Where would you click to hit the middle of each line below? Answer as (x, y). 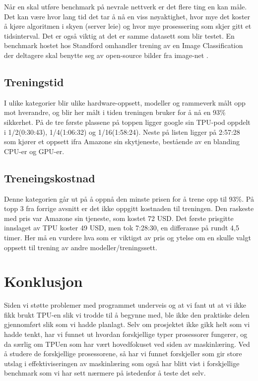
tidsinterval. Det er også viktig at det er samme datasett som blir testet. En (119, 35)
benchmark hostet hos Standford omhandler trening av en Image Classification (124, 45)
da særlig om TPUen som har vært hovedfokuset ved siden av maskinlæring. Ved (127, 344)
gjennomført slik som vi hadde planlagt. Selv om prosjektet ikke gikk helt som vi (127, 324)
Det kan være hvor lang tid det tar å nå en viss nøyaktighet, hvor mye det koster (127, 16)
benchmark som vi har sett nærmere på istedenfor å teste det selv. (105, 373)
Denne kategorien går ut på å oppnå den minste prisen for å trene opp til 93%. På (129, 198)
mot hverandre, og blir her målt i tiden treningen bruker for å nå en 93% (115, 112)
